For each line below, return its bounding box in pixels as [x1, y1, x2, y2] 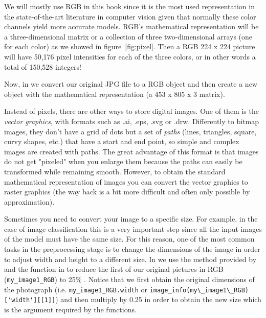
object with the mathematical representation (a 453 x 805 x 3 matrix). [4, 88, 225, 99]
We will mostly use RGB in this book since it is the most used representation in [4, 1, 255, 11]
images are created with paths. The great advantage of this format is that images [4, 146, 259, 156]
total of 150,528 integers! [4, 61, 82, 72]
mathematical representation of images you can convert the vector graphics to [4, 176, 248, 187]
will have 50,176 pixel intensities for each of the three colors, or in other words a [4, 51, 256, 62]
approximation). [4, 196, 55, 207]
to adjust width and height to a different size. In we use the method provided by [4, 253, 257, 264]
